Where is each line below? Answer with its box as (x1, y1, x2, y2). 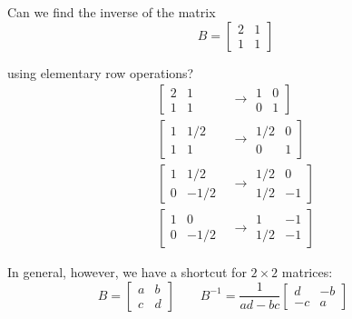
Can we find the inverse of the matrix (7, 3, 216, 21)
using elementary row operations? (7, 63, 194, 82)
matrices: (281, 263, 333, 282)
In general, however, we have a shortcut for (7, 263, 247, 282)
